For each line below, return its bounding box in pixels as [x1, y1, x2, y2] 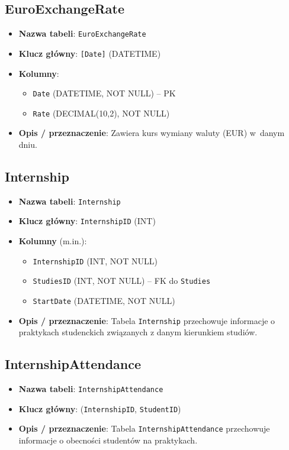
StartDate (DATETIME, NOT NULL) [33, 294, 175, 307]
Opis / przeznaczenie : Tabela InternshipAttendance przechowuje [18, 422, 270, 435]
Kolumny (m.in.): [18, 235, 87, 247]
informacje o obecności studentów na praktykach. [18, 434, 198, 446]
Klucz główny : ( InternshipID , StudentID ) [18, 402, 181, 415]
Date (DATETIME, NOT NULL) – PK [33, 87, 176, 99]
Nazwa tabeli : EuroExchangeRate [18, 27, 146, 40]
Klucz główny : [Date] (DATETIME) [18, 47, 161, 59]
